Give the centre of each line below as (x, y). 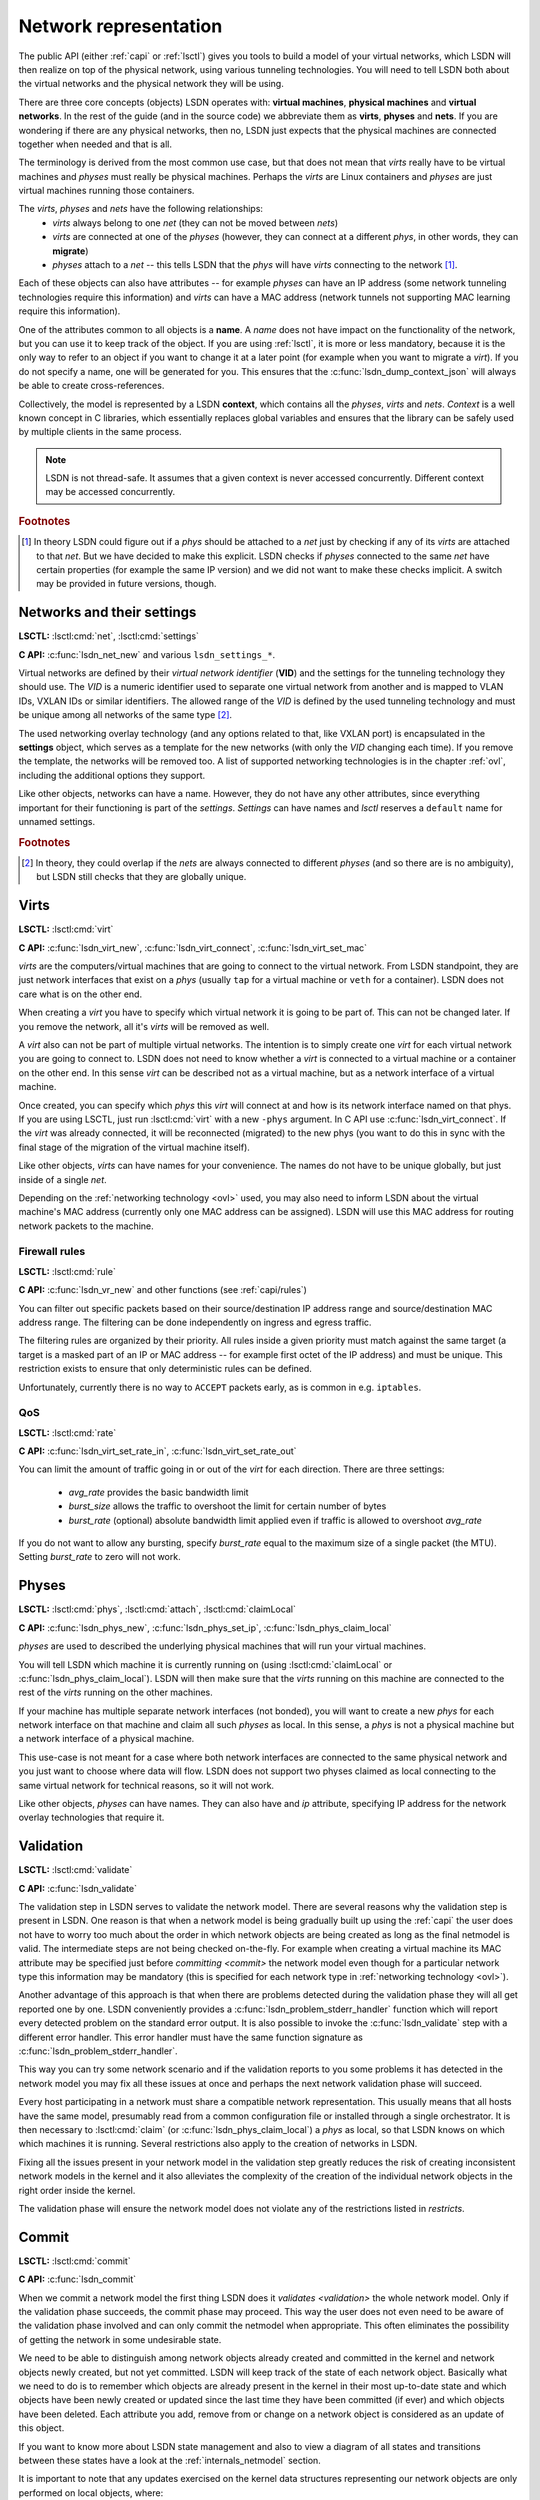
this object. (41, 2428)
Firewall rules (52, 1252)
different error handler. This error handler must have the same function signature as (191, 2037)
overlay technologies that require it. (91, 1817)
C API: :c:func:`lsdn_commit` (77, 2279)
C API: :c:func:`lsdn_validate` (77, 1888)
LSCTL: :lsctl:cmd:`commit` (74, 2261)
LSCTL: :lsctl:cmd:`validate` (75, 1870)
